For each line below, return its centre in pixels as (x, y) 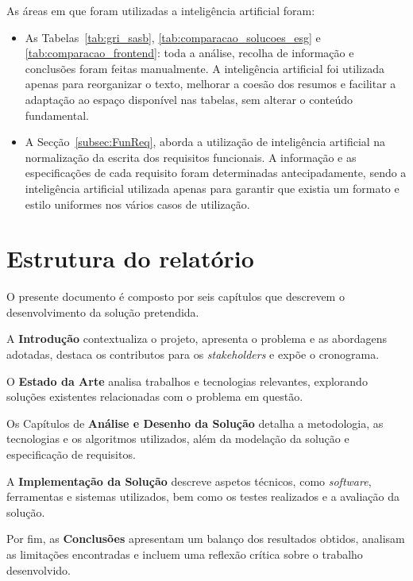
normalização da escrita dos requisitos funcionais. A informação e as (191, 157)
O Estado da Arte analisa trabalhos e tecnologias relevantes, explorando (187, 381)
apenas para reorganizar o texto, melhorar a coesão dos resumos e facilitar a (210, 84)
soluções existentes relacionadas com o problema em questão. (155, 396)
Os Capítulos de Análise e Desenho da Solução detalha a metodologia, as (195, 423)
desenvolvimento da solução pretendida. (103, 312)
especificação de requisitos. (71, 454)
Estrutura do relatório (130, 258)
